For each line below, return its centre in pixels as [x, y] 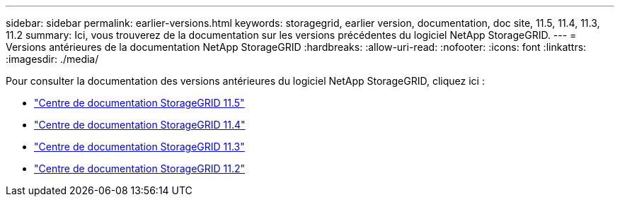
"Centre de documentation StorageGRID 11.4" [140, 125]
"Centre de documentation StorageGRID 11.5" [139, 103]
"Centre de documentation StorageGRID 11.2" [140, 168]
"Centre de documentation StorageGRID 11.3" [139, 147]
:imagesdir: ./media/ [52, 59]
